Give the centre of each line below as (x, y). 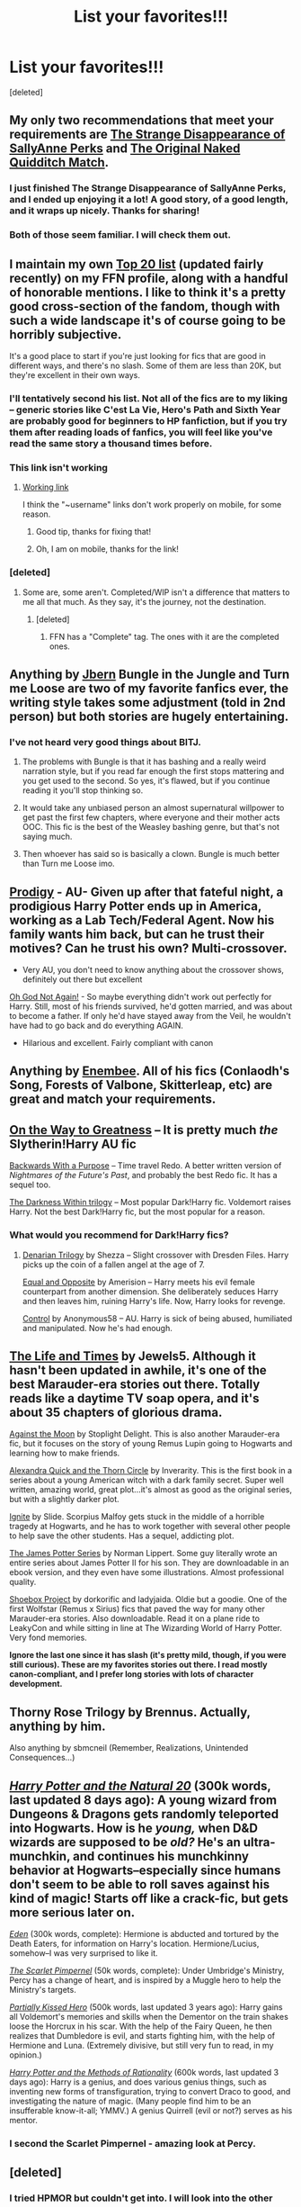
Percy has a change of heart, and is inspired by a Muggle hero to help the (145, 1980)
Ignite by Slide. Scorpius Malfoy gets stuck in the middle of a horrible (137, 1517)
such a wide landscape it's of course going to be (147, 320)
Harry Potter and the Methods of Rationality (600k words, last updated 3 (144, 2072)
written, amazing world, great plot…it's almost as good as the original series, (151, 1490)
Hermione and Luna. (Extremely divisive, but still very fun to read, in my (142, 2045)
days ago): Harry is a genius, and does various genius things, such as (138, 2082)
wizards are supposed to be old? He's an (125, 1842)
